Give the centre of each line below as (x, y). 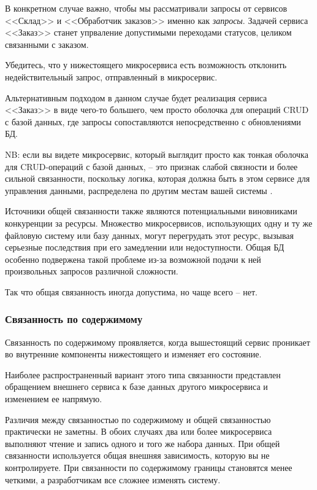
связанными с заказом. (47, 44)
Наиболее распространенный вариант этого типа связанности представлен (143, 374)
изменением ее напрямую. (54, 399)
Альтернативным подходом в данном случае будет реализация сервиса (136, 97)
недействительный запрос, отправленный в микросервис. (111, 76)
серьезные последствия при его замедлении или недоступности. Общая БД (145, 247)
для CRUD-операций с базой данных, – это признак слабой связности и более (151, 166)
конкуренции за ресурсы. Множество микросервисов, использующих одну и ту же (159, 223)
